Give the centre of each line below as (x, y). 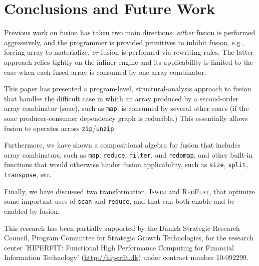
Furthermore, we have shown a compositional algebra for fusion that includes (122, 145)
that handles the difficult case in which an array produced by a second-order (121, 98)
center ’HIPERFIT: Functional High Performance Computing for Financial (119, 247)
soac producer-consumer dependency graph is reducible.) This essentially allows (126, 118)
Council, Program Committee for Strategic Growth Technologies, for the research (129, 238)
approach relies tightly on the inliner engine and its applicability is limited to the (128, 61)
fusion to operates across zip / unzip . (60, 128)
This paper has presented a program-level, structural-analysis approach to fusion (128, 89)
